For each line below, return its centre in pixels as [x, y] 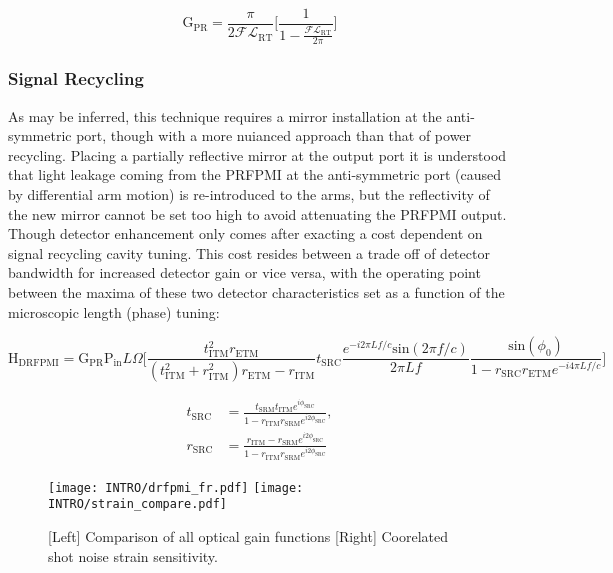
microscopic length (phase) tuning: [114, 311]
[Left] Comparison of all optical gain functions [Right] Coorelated [248, 536]
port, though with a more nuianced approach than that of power [274, 135]
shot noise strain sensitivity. [133, 555]
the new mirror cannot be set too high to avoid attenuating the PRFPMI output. [257, 213]
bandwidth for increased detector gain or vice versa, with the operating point [244, 272]
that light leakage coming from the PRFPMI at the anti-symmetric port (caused [254, 174]
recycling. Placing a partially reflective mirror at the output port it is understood [257, 154]
